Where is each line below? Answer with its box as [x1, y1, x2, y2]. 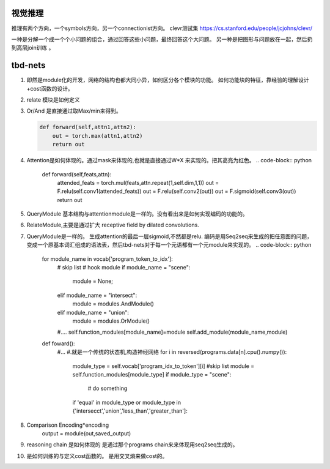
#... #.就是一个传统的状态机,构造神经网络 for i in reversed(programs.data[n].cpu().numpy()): [57, 348, 287, 356]
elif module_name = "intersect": [57, 291, 137, 299]
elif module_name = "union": [57, 309, 130, 316]
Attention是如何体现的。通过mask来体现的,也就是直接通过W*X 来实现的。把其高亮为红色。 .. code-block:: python [26, 157, 312, 164]
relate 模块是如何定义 [26, 96, 80, 103]
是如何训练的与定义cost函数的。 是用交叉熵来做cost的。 [26, 452, 168, 459]
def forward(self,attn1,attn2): [39, 124, 137, 131]
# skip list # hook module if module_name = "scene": [57, 264, 191, 271]
